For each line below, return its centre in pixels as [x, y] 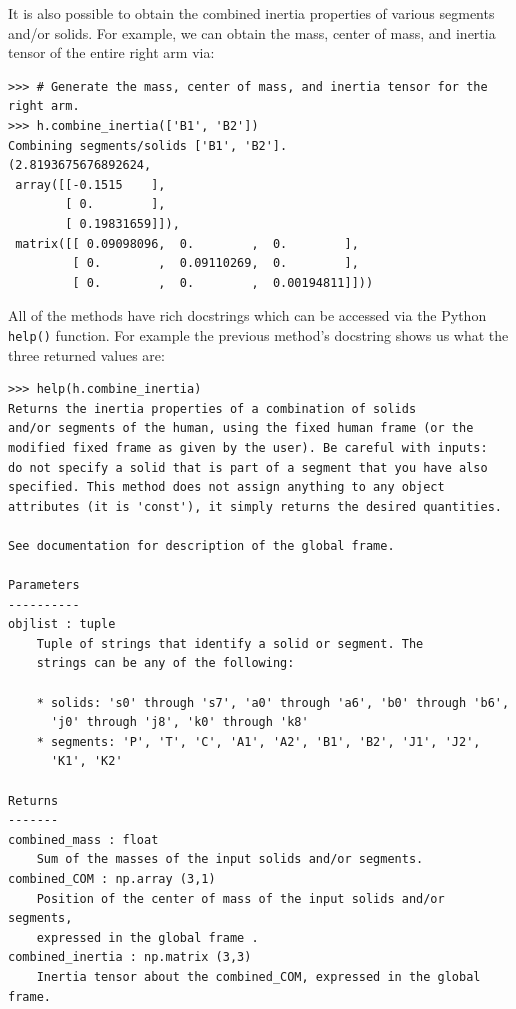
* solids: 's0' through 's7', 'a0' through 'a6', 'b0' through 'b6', [273, 702]
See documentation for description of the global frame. [201, 545]
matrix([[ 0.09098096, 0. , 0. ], [187, 243]
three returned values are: [86, 354]
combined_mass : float [83, 839]
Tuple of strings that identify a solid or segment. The [230, 643]
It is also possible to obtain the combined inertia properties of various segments [251, 13]
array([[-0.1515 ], [90, 184]
